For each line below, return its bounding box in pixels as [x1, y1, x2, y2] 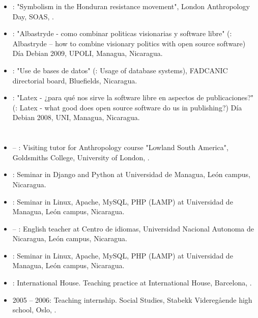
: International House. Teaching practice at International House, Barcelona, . [12, 277, 252, 288]
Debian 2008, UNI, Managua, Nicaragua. [12, 112, 140, 123]
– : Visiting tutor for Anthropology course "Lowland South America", [12, 142, 228, 153]
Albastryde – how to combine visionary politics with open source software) [12, 38, 246, 48]
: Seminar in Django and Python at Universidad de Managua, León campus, [12, 169, 250, 180]
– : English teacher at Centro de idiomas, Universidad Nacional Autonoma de [12, 223, 254, 234]
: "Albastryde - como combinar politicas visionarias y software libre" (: [12, 28, 232, 39]
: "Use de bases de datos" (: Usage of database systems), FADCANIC [12, 65, 228, 75]
